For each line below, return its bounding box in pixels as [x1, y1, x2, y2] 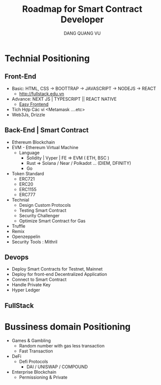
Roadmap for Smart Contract [22, 3, 142, 15]
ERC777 [19, 192, 35, 197]
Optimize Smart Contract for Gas [19, 218, 86, 224]
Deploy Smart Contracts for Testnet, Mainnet [11, 266, 103, 272]
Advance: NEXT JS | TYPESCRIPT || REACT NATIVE [11, 96, 117, 102]
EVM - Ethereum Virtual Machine [11, 144, 79, 150]
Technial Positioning [4, 53, 90, 64]
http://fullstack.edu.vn [19, 90, 64, 97]
